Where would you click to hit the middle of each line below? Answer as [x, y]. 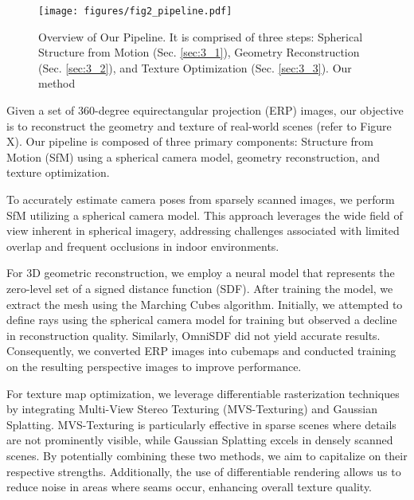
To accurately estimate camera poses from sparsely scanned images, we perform [201, 199]
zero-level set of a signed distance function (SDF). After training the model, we [200, 288]
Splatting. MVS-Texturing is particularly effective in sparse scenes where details [201, 424]
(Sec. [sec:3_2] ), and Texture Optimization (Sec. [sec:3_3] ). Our [195, 67]
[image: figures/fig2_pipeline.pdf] [135, 11]
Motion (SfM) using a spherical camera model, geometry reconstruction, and [193, 156]
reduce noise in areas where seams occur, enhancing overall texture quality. [189, 487]
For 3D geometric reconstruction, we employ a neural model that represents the [201, 273]
